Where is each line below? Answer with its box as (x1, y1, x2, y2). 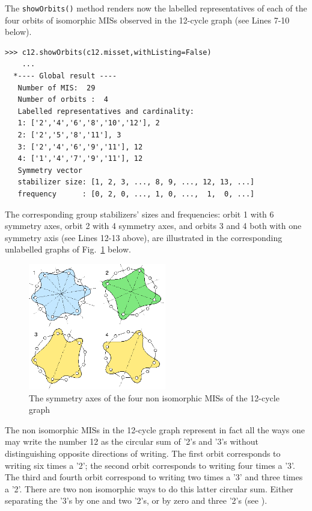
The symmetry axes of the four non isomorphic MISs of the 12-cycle (29, 391, 280, 404)
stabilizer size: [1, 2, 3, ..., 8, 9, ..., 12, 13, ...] (17, 178, 255, 187)
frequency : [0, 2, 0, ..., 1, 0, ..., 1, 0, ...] (17, 189, 255, 198)
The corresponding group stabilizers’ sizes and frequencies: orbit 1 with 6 (5, 207, 274, 220)
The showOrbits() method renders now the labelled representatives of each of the (5, 2, 307, 14)
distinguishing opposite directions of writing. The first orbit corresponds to (5, 447, 281, 459)
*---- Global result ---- (13, 72, 117, 81)
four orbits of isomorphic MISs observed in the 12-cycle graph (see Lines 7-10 (5, 13, 290, 26)
